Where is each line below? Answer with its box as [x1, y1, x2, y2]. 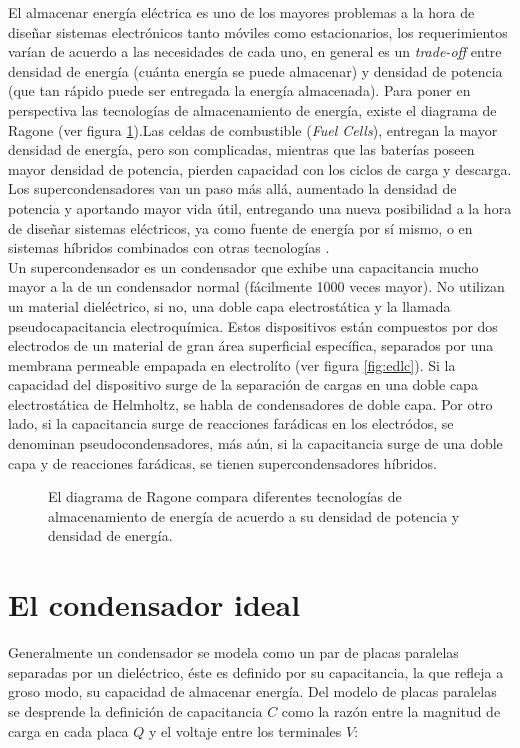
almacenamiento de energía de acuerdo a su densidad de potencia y [48, 505, 460, 526]
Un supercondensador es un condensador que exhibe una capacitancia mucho [8, 256, 479, 277]
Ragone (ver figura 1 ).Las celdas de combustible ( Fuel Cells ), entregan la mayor [8, 119, 498, 140]
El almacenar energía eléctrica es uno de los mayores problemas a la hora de [8, 2, 475, 22]
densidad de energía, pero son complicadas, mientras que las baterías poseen [8, 139, 475, 160]
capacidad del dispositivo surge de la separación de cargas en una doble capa [8, 374, 478, 395]
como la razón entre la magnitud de [281, 700, 501, 721]
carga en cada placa [8, 720, 129, 741]
